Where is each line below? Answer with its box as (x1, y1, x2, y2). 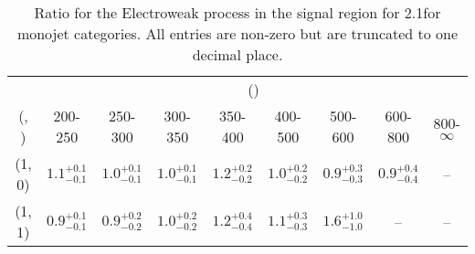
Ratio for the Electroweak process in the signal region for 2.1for (34, 2, 441, 23)
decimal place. (192, 44, 283, 65)
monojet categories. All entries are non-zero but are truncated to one (16, 23, 459, 44)
